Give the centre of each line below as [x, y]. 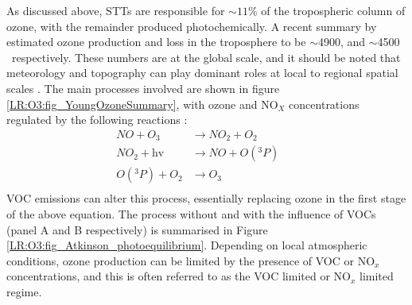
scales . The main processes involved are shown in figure [143, 88]
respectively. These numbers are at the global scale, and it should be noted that [206, 57]
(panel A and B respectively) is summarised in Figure [137, 229]
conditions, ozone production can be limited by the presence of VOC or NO [191, 260]
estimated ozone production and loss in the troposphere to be [156, 42]
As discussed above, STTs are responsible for [116, 10]
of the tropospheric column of [333, 10]
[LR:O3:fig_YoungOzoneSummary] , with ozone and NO [142, 104]
